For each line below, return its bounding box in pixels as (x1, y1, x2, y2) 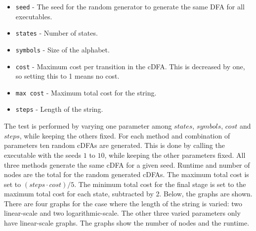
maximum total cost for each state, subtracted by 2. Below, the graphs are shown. (4, 188, 253, 199)
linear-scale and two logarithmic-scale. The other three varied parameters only (4, 208, 241, 218)
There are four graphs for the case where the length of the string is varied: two (4, 198, 243, 208)
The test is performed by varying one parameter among (4, 121, 172, 131)
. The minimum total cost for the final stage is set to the (74, 179, 246, 189)
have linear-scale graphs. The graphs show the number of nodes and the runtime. (4, 218, 250, 228)
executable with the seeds (4, 149, 82, 160)
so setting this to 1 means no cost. (15, 71, 120, 81)
